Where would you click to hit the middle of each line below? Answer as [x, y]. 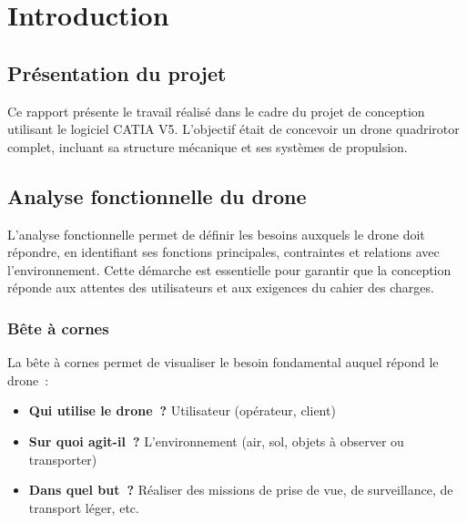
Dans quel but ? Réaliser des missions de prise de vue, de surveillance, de [241, 490]
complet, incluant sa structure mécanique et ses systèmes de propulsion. [208, 146]
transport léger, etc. [84, 507]
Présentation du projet [117, 72]
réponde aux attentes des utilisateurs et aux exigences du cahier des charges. [221, 287]
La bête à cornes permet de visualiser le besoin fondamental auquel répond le [223, 362]
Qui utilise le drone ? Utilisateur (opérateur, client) [182, 410]
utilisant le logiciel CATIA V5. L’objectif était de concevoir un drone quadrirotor [233, 129]
